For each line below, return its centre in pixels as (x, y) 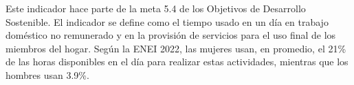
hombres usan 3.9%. (47, 74)
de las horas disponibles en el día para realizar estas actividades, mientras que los (177, 62)
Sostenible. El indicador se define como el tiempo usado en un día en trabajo (167, 21)
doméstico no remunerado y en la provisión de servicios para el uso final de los (171, 35)
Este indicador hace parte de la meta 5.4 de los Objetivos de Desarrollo (156, 8)
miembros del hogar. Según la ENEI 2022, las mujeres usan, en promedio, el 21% (176, 48)
